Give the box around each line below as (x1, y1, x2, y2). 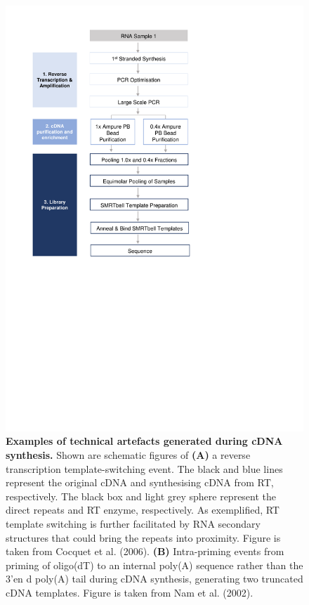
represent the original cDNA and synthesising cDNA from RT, (6, 475, 274, 490)
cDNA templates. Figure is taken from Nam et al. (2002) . (6, 585, 254, 599)
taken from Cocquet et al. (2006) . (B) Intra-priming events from (6, 544, 284, 559)
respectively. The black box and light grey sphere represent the (6, 488, 277, 503)
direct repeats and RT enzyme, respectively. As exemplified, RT (6, 502, 280, 517)
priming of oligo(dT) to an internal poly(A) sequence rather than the (6, 557, 303, 572)
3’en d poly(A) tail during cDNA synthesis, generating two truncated (6, 571, 303, 586)
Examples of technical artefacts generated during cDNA (6, 434, 283, 448)
